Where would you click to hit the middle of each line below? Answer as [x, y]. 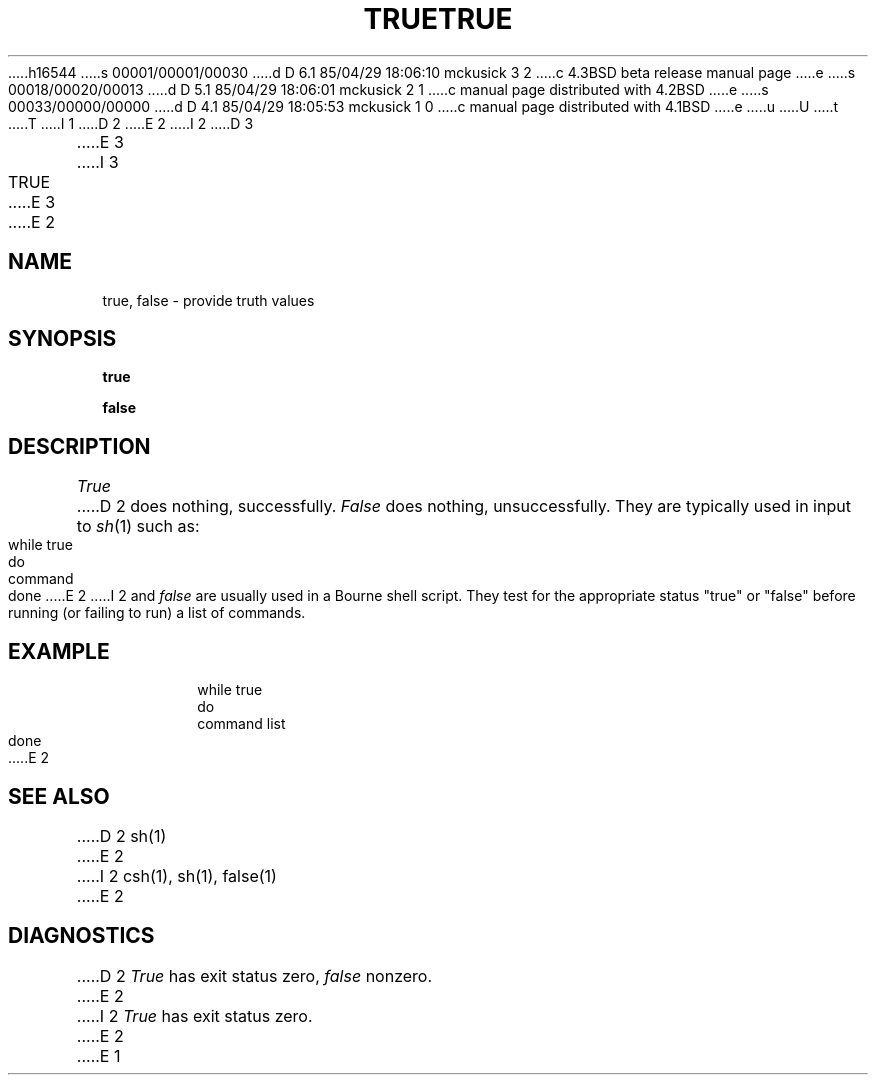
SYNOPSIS [62, 339]
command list [241, 724]
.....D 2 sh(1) [121, 835]
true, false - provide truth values [208, 300]
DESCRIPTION [79, 446]
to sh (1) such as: [138, 526]
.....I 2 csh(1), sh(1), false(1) [176, 875]
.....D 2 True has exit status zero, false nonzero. [254, 975]
